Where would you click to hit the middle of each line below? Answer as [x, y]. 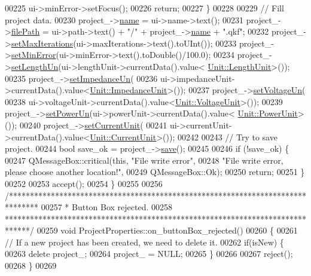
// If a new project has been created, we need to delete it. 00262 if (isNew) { [144, 242]
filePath [25, 31]
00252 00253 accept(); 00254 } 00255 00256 [84, 183]
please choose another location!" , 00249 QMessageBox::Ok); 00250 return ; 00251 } [155, 172]
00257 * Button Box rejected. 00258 [107, 207]
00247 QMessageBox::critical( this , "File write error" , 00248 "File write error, [144, 160]
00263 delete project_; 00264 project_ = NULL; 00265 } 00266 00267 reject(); [149, 254]
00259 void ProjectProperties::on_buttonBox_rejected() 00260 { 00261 [167, 230]
